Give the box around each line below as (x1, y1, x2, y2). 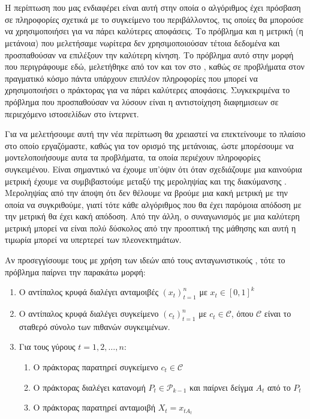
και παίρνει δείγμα (189, 381, 253, 393)
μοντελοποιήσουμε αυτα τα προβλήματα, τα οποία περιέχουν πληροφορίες (5, 151, 261, 164)
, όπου (231, 307, 254, 320)
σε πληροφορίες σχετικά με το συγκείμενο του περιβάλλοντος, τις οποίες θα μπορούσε (5, 13, 304, 25)
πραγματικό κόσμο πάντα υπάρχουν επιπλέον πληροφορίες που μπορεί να (5, 72, 258, 84)
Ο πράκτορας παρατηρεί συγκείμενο (33, 361, 158, 373)
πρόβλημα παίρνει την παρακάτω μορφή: (5, 265, 146, 278)
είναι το (264, 307, 291, 320)
